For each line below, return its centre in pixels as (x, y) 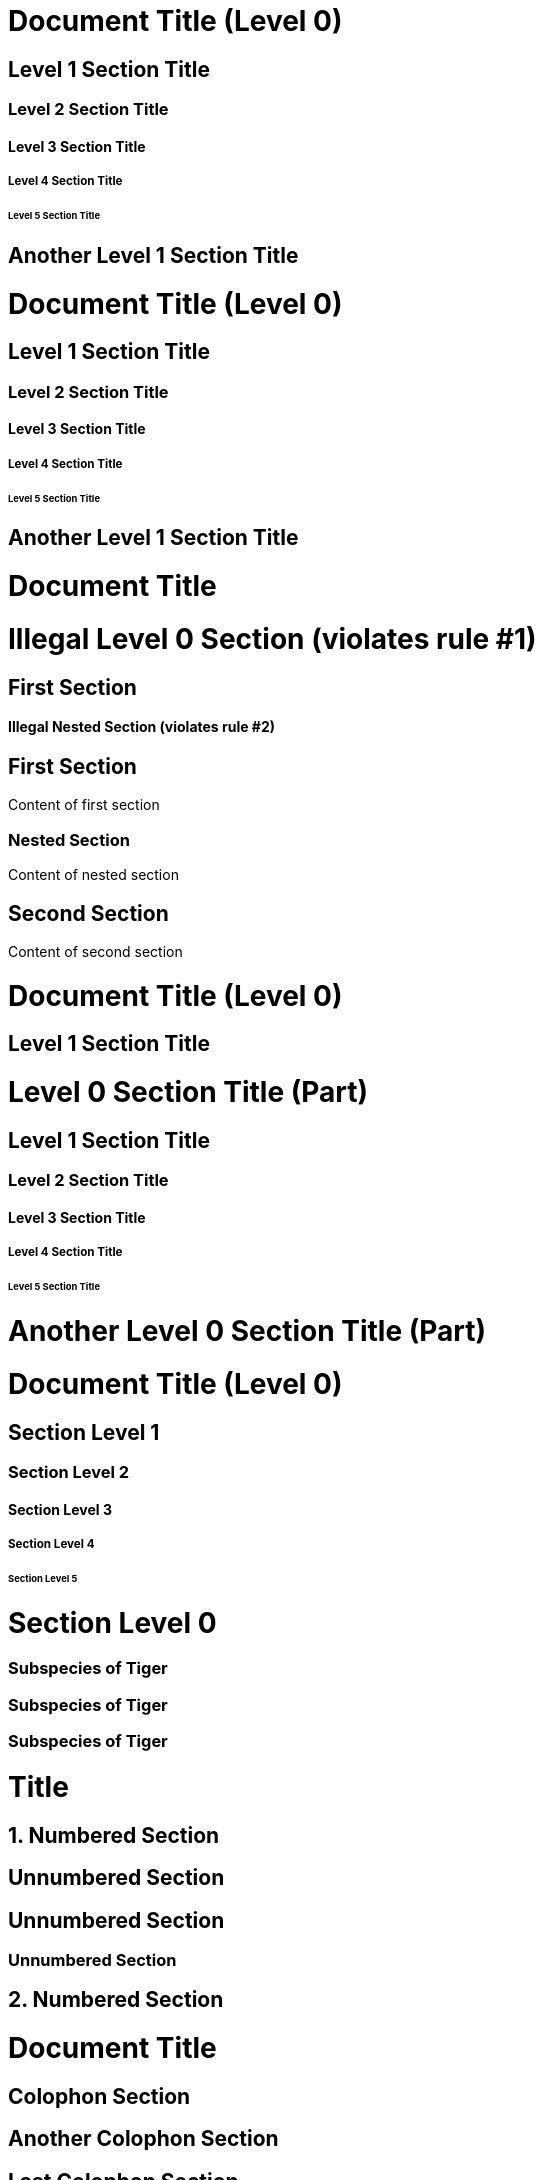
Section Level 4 (51, 1543)
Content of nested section (93, 875)
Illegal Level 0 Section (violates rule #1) (272, 638)
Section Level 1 (84, 1432)
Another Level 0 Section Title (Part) (247, 1331)
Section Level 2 (69, 1471)
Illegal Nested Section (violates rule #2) (142, 727)
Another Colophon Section (143, 2139)
